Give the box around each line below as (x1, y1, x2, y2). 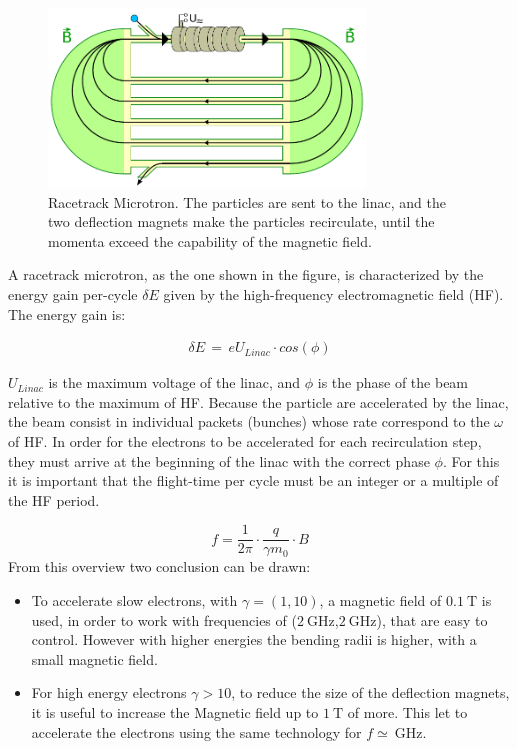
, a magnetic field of (319, 590, 442, 610)
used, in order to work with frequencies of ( (31, 609, 297, 630)
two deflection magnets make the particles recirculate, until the (48, 211, 435, 232)
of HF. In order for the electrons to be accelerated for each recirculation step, (8, 430, 482, 451)
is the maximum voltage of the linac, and (48, 372, 301, 393)
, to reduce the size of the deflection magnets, (231, 682, 510, 703)
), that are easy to (376, 609, 488, 630)
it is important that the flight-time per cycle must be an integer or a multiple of (8, 470, 499, 491)
